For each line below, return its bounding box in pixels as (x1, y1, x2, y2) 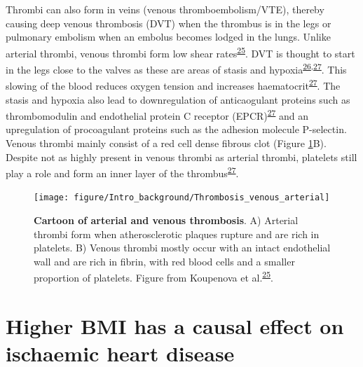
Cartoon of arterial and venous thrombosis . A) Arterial (34, 213, 299, 228)
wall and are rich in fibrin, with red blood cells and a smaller (34, 254, 295, 268)
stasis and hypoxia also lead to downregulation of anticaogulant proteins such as (6, 92, 350, 106)
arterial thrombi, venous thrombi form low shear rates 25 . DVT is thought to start (6, 43, 355, 60)
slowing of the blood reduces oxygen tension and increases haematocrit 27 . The (6, 76, 341, 92)
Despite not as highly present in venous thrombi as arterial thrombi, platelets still (6, 149, 357, 164)
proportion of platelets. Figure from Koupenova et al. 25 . (34, 268, 273, 285)
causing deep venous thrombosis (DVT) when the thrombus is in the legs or (6, 15, 331, 30)
